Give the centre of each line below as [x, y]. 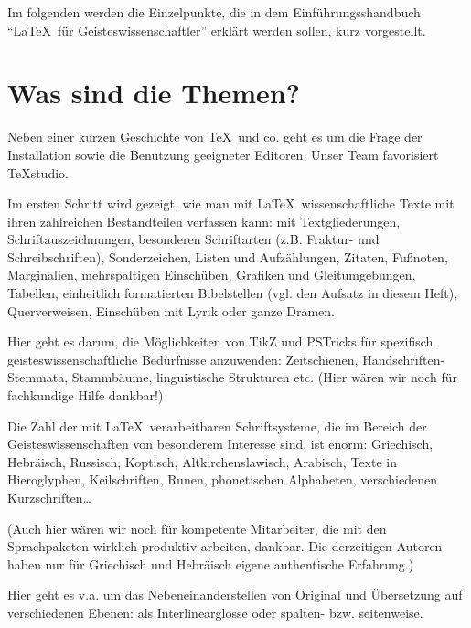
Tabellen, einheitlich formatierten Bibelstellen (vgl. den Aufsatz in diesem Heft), [233, 293]
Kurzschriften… [49, 497]
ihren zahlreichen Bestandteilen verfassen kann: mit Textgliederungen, [204, 221]
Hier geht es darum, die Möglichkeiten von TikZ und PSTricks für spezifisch [220, 341]
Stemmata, [38, 377]
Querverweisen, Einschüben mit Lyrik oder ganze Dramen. [171, 310]
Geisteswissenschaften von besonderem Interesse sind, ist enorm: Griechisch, [220, 444]
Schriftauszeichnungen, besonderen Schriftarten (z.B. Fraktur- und [193, 239]
